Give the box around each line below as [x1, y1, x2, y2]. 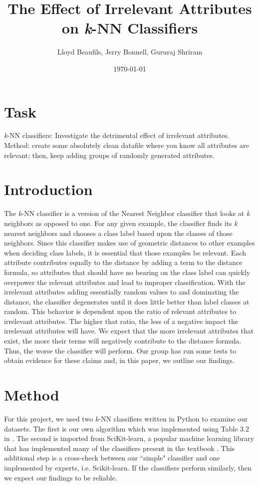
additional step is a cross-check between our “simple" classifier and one [4, 452, 220, 463]
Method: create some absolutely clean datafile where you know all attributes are [4, 140, 249, 150]
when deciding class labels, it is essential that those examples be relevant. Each [4, 247, 246, 257]
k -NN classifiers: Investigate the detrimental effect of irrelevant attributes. [4, 130, 230, 140]
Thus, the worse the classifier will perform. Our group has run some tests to [4, 345, 237, 355]
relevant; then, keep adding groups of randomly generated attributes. [4, 149, 215, 160]
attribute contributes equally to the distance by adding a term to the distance [4, 257, 243, 267]
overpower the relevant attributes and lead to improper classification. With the [4, 276, 246, 287]
